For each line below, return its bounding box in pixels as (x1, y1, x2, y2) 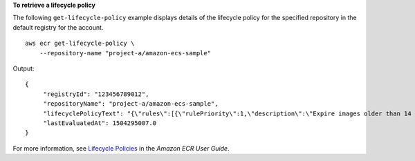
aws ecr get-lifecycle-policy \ (25, 39, 135, 48)
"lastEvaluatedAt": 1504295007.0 (43, 119, 157, 127)
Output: (12, 64, 35, 73)
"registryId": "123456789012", (43, 90, 149, 98)
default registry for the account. (12, 23, 104, 31)
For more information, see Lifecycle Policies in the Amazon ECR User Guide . (12, 144, 230, 152)
